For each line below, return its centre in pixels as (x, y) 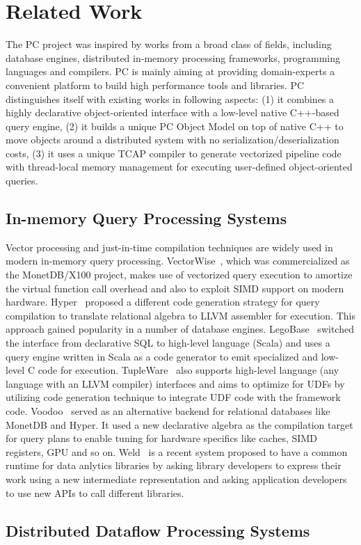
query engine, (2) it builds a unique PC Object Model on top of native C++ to (175, 126)
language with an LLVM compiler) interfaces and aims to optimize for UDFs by (175, 383)
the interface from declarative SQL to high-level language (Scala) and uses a (168, 343)
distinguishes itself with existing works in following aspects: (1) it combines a (170, 98)
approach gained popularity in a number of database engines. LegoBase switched (180, 329)
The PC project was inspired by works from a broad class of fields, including (169, 44)
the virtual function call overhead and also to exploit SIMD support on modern (175, 288)
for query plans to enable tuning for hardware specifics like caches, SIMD (161, 438)
